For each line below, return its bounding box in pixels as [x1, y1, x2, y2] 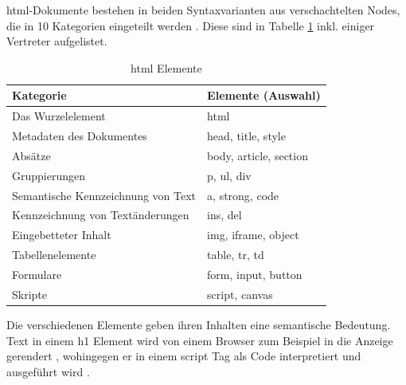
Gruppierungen [12, 167, 85, 183]
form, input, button [207, 265, 303, 282]
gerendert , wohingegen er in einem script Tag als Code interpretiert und [6, 348, 361, 364]
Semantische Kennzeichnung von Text [12, 187, 197, 203]
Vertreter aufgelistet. [6, 33, 107, 49]
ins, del [207, 206, 242, 223]
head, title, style [207, 128, 286, 144]
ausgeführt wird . [6, 363, 90, 379]
